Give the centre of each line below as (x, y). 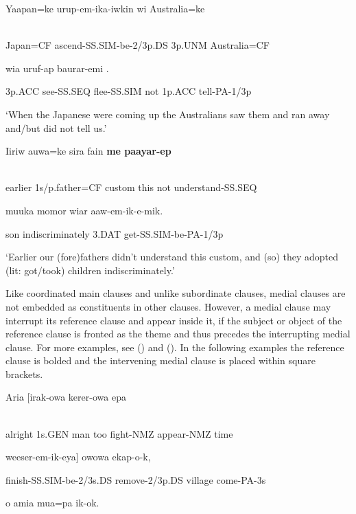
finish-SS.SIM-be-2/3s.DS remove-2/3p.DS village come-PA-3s (136, 479)
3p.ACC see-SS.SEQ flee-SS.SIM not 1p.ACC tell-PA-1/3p (129, 91)
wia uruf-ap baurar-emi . (57, 68)
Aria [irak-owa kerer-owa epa (66, 397)
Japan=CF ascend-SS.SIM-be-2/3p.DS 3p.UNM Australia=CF (138, 45)
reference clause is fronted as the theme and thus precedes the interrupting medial (178, 334)
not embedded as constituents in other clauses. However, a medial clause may (168, 306)
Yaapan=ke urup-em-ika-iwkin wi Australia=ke (105, 8)
